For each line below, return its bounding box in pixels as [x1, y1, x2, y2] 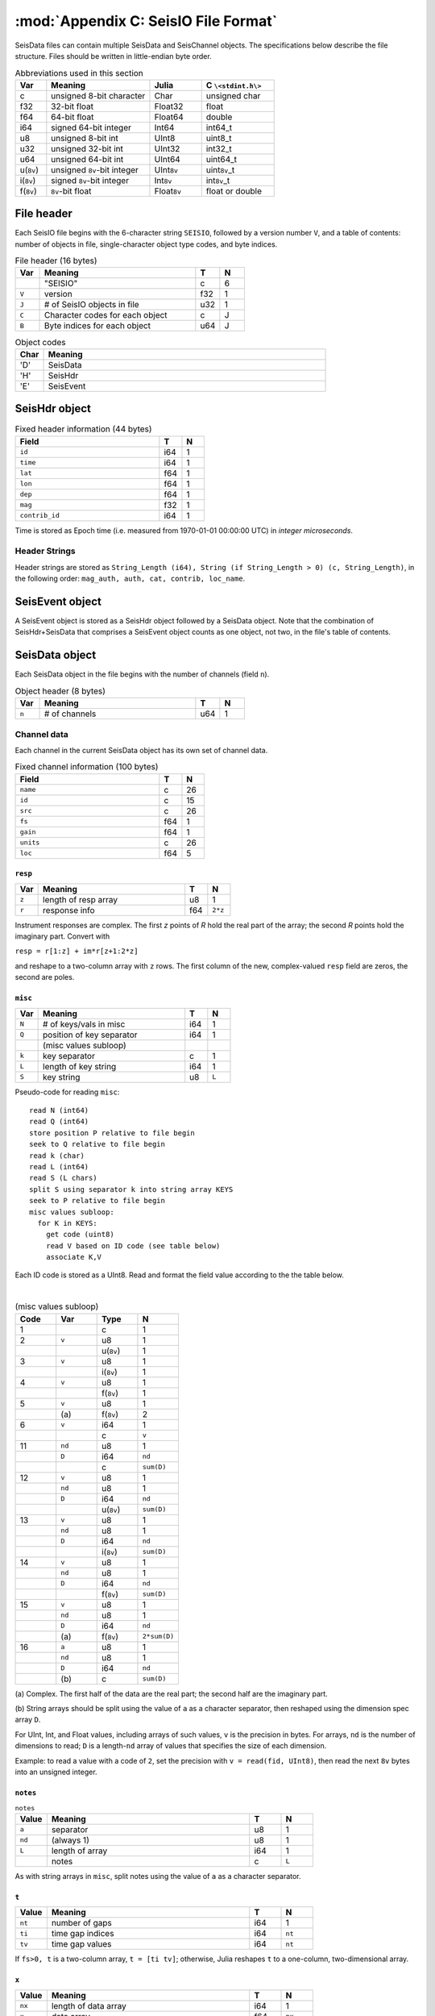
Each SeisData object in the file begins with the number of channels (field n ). [14, 669, 270, 679]
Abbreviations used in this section [14, 67, 144, 78]
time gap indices [51, 1928, 114, 1939]
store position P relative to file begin [29, 1128, 195, 1137]
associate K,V [45, 1252, 102, 1262]
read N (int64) [29, 1106, 89, 1114]
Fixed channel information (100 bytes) [14, 761, 159, 773]
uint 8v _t [205, 164, 235, 175]
